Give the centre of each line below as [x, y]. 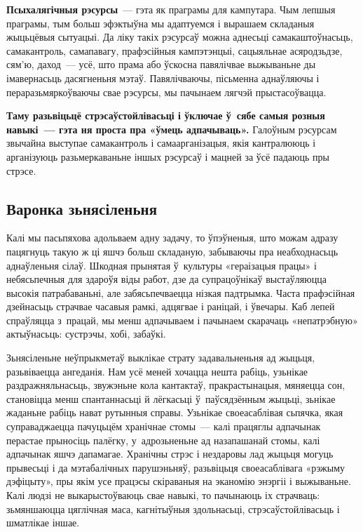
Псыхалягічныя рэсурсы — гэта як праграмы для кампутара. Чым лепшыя [171, 9]
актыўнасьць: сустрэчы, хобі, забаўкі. [86, 334]
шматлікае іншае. [43, 523]
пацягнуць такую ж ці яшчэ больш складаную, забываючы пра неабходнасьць [172, 251]
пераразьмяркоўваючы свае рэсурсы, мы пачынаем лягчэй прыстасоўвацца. [166, 92]
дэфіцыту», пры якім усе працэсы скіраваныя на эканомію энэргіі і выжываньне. [179, 481]
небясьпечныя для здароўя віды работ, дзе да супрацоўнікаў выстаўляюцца [166, 279]
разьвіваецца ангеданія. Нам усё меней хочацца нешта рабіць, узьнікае [157, 371]
